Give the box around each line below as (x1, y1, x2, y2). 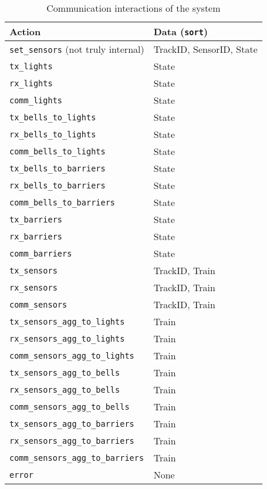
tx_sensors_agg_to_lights (9, 316, 125, 326)
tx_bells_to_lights (9, 112, 96, 122)
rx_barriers (9, 231, 63, 241)
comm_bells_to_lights (9, 146, 106, 156)
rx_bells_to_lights (9, 129, 96, 139)
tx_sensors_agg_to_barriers (9, 419, 134, 429)
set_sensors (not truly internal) (9, 42, 144, 56)
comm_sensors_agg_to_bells (9, 402, 130, 412)
